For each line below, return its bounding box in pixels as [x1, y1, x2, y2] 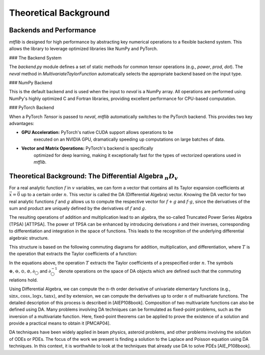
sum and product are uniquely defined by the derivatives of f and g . [9, 205, 147, 211]
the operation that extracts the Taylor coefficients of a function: [9, 251, 137, 257]
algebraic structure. [9, 235, 49, 241]
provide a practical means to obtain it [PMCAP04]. [9, 320, 111, 326]
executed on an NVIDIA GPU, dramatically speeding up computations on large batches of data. [33, 136, 225, 142]
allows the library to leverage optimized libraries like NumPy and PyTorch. [9, 46, 158, 51]
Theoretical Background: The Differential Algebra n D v [9, 172, 178, 181]
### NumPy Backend [9, 80, 53, 86]
